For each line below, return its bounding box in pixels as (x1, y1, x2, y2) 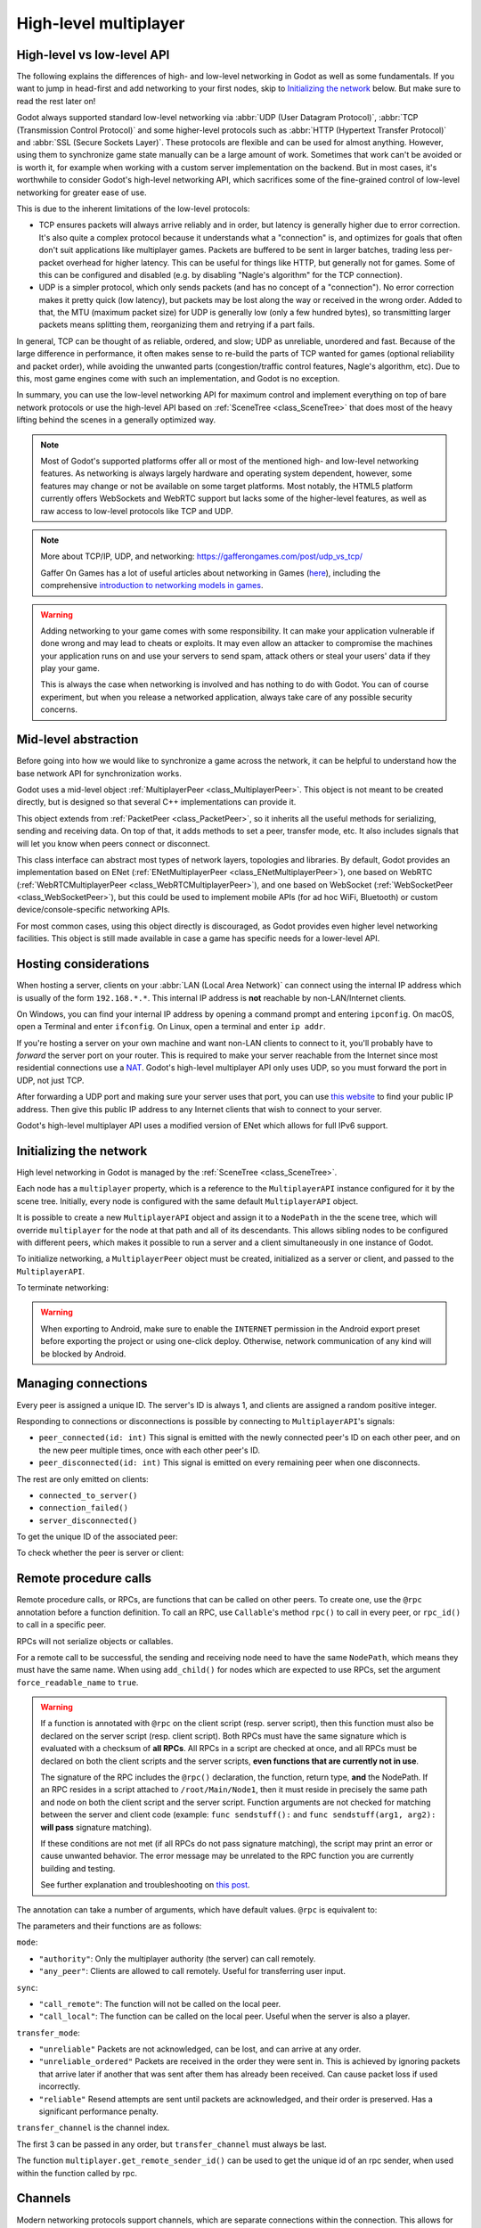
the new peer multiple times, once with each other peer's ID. (38, 1445, 260, 1455)
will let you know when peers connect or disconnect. (16, 838, 211, 848)
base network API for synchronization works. (16, 767, 182, 779)
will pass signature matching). (40, 1822, 152, 1832)
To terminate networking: (16, 1282, 109, 1293)
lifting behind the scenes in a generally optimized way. (16, 414, 216, 425)
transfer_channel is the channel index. (16, 2122, 170, 2134)
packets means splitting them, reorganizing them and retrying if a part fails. (38, 319, 315, 330)
